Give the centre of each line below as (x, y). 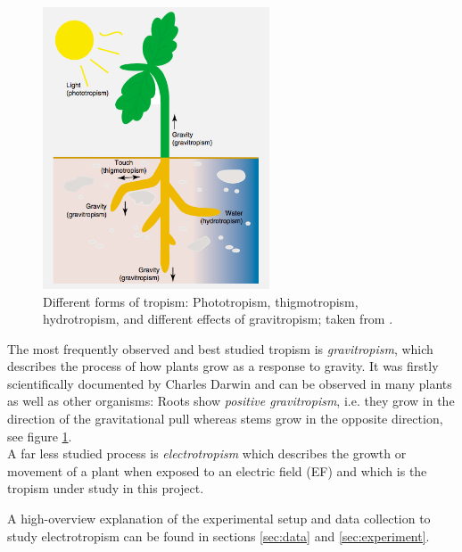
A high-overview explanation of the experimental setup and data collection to (219, 519)
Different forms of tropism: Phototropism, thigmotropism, (201, 301)
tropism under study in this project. (106, 488)
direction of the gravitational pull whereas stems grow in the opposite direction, (225, 419)
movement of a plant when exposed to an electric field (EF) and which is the (217, 470)
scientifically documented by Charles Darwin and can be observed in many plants (230, 383)
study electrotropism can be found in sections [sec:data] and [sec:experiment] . (219, 536)
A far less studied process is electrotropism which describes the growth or (207, 453)
